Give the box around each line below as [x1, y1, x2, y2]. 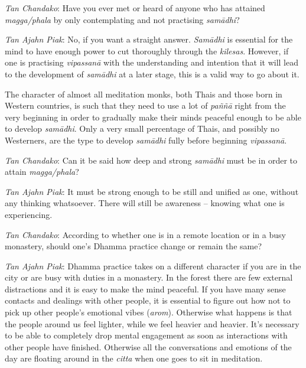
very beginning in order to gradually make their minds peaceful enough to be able [5, 110, 301, 123]
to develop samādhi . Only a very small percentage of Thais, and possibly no [5, 122, 279, 135]
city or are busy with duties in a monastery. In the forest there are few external [5, 271, 293, 284]
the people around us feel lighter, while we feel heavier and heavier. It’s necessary [5, 317, 300, 330]
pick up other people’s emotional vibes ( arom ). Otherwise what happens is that [5, 306, 292, 318]
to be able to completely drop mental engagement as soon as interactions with [5, 329, 288, 341]
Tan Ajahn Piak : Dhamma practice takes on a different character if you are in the [5, 259, 301, 272]
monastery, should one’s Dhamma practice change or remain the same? [5, 240, 262, 252]
